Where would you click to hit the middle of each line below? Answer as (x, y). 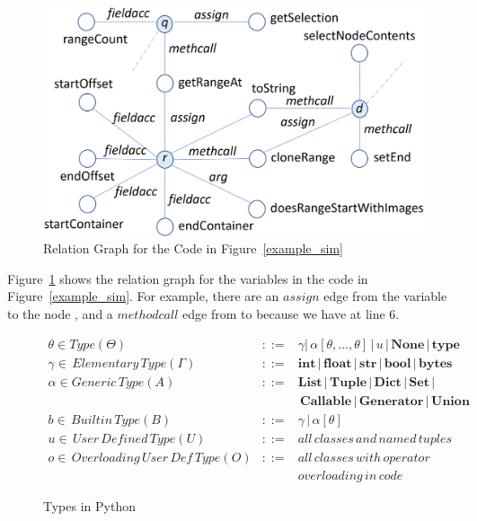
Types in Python (89, 505)
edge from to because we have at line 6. (291, 314)
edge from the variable (385, 296)
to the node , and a (60, 314)
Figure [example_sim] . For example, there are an (143, 296)
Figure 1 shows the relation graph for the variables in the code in (188, 278)
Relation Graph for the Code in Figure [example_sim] (193, 248)
